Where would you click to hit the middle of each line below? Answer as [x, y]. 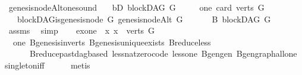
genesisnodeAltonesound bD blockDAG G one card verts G [136, 7]
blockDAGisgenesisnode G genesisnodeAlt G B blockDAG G [144, 19]
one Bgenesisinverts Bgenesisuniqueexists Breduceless [112, 42]
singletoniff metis [48, 65]
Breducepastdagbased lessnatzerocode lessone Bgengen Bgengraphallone [163, 53]
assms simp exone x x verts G [82, 30]
